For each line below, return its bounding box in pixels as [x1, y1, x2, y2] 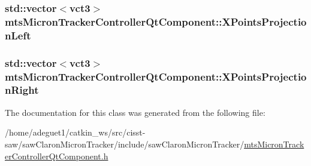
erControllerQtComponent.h [5, 149, 108, 162]
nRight [5, 82, 39, 97]
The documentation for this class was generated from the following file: [5, 106, 265, 118]
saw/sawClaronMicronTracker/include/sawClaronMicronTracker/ [5, 137, 244, 150]
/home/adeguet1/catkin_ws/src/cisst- [5, 126, 146, 139]
